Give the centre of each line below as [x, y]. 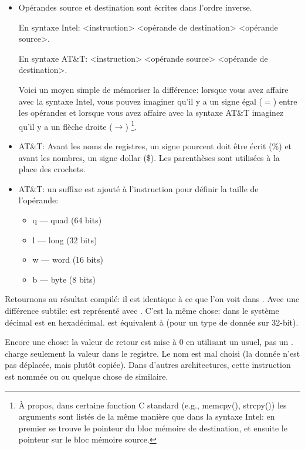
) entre [285, 101]
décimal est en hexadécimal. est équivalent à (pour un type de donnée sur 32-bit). [152, 322]
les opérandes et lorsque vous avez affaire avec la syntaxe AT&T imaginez [151, 113]
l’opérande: [38, 200]
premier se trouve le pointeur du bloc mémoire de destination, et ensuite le [153, 428]
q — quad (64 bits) [67, 220]
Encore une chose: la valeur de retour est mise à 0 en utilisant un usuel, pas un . [149, 342]
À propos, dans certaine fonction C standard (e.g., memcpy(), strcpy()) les [152, 405]
